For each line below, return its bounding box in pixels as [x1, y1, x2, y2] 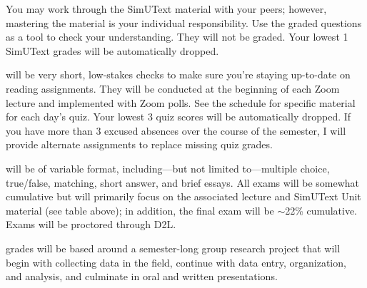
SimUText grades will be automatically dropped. [6, 43, 219, 58]
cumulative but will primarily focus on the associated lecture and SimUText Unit [6, 189, 361, 204]
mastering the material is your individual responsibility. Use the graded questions [6, 15, 362, 30]
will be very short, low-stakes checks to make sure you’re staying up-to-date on [6, 67, 351, 82]
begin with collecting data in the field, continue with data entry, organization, [6, 254, 346, 269]
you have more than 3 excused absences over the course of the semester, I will [6, 123, 346, 138]
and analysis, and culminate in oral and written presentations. [6, 269, 278, 284]
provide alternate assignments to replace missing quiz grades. [6, 137, 273, 152]
